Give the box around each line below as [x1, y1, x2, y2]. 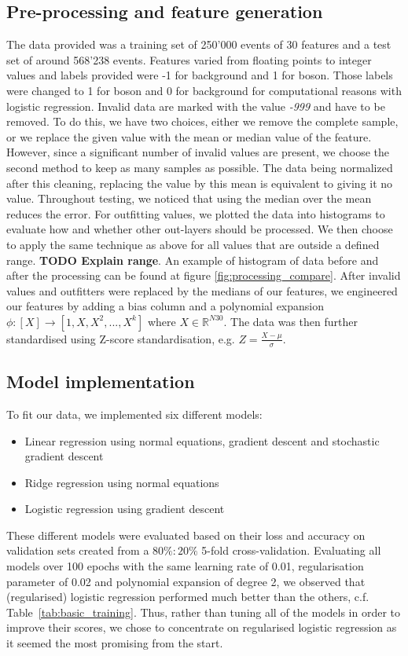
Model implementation [6, 369, 195, 394]
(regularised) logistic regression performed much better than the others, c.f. [6, 588, 369, 605]
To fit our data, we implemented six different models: [6, 405, 263, 422]
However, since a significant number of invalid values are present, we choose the [6, 144, 389, 160]
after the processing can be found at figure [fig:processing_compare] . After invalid [6, 267, 401, 284]
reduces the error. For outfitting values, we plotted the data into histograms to [6, 205, 385, 222]
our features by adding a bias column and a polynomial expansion [6, 298, 325, 314]
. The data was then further [223, 313, 358, 329]
